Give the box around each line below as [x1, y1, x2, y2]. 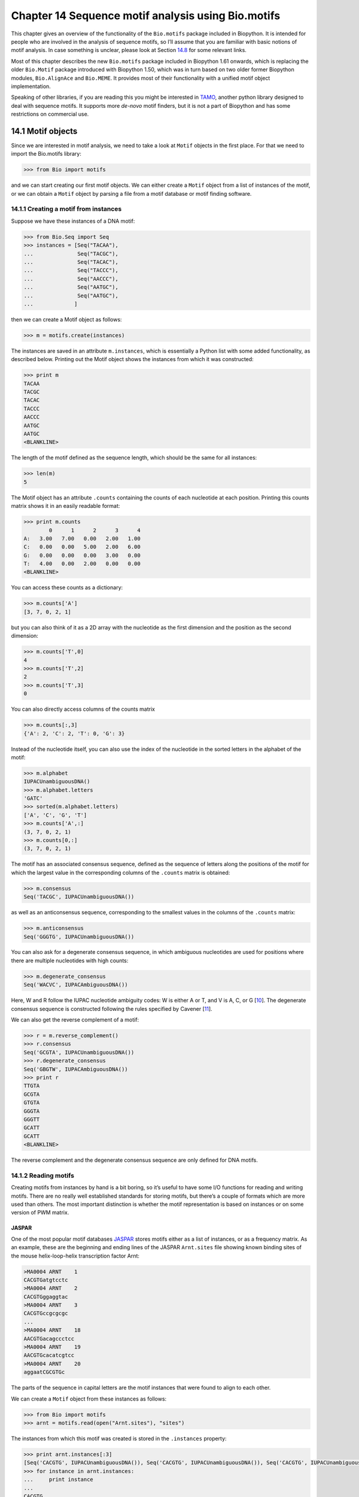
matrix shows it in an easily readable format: [11, 502, 120, 510]
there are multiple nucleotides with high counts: [11, 957, 129, 964]
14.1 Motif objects [11, 126, 78, 136]
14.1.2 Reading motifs [11, 1171, 75, 1180]
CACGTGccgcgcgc [23, 1310, 68, 1317]
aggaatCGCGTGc [23, 1369, 65, 1375]
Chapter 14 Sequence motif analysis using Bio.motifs [11, 9, 281, 22]
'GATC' [23, 795, 43, 802]
